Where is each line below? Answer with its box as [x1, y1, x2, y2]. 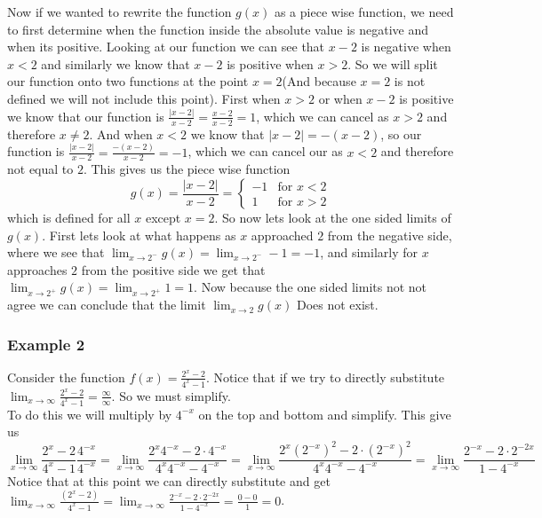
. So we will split [347, 54, 438, 73]
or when [318, 89, 363, 107]
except [145, 208, 181, 227]
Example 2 [7, 333, 85, 355]
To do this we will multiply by [7, 404, 172, 423]
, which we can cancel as [256, 106, 389, 125]
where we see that [7, 243, 105, 262]
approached [251, 225, 314, 244]
